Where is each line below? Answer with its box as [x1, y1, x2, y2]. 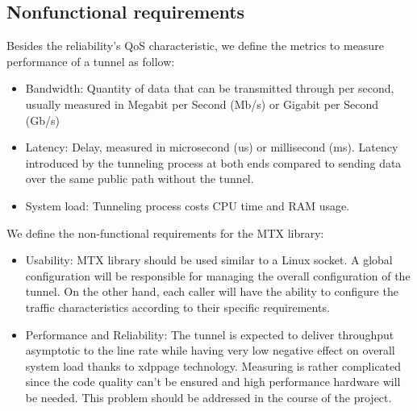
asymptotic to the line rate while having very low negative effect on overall [25, 342, 395, 359]
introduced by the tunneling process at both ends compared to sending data [25, 154, 402, 171]
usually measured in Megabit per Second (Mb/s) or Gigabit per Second [25, 95, 379, 112]
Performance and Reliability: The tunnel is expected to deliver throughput [25, 326, 394, 342]
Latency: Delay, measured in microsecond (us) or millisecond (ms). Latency [25, 139, 398, 156]
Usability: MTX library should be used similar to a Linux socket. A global [25, 251, 393, 268]
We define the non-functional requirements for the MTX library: [6, 224, 324, 241]
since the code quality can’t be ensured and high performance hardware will [25, 373, 401, 390]
